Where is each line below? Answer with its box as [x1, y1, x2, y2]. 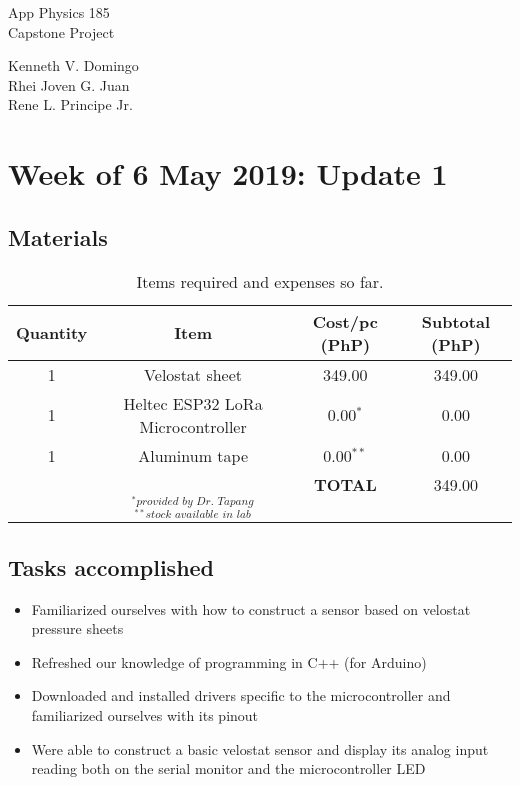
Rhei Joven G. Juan [8, 74, 130, 95]
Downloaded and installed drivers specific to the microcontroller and [31, 685, 451, 706]
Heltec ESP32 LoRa [123, 391, 263, 415]
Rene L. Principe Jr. [8, 94, 133, 115]
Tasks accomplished [8, 551, 215, 582]
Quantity [16, 321, 88, 345]
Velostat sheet [144, 362, 243, 386]
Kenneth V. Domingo [8, 55, 139, 76]
